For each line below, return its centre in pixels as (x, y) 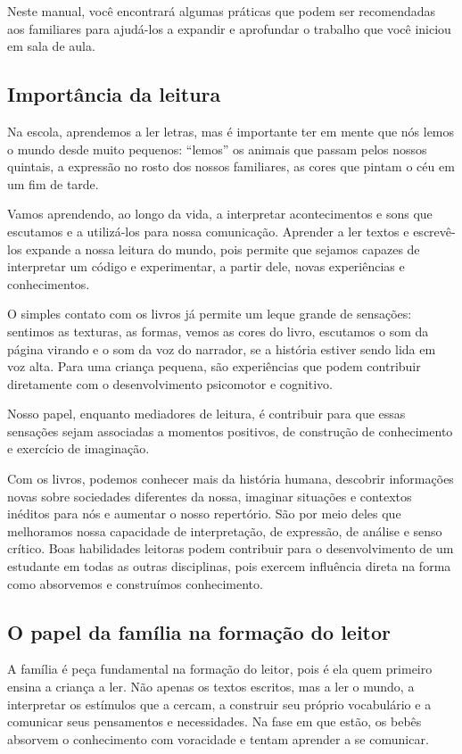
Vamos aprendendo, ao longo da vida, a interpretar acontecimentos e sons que (220, 214)
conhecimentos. (49, 283)
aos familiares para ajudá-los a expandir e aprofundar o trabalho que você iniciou (229, 28)
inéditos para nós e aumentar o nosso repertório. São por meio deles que (204, 514)
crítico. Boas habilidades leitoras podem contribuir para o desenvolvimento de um (231, 548)
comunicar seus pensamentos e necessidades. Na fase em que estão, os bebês (214, 721)
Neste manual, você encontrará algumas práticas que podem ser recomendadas (222, 11)
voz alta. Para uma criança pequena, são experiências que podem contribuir (214, 366)
